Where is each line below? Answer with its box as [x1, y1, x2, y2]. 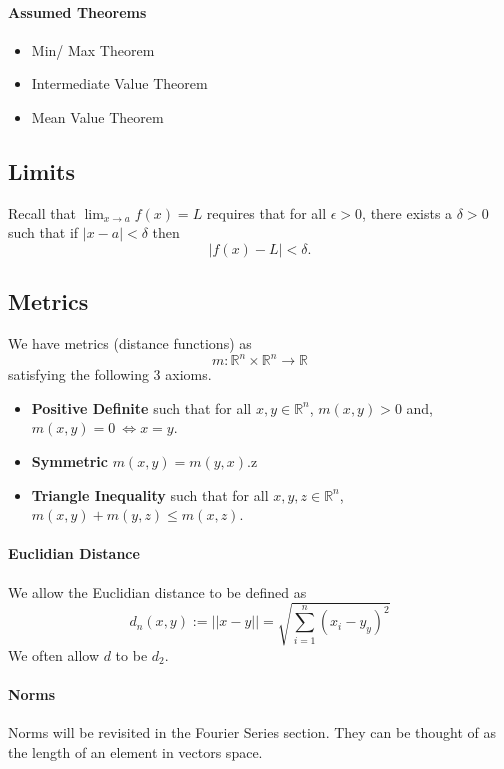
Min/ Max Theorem [31, 39, 155, 60]
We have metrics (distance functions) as [8, 333, 252, 354]
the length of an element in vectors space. [8, 741, 263, 762]
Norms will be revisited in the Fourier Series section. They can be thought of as [8, 722, 497, 743]
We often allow [8, 644, 99, 665]
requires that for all [206, 202, 327, 223]
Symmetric [31, 451, 108, 472]
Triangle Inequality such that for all [31, 484, 269, 505]
